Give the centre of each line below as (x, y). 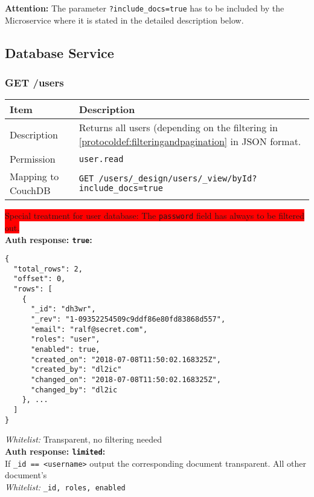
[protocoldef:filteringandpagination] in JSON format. (190, 141)
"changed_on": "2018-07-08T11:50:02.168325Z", (126, 380)
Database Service (59, 52)
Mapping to (34, 177)
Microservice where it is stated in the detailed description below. (124, 20)
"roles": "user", (65, 339)
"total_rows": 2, (48, 269)
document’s (26, 475)
